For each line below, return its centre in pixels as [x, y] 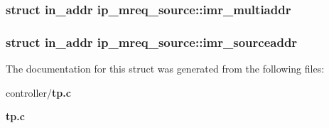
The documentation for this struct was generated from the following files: [165, 69]
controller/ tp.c [38, 92]
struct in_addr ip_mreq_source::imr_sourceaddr [152, 42]
